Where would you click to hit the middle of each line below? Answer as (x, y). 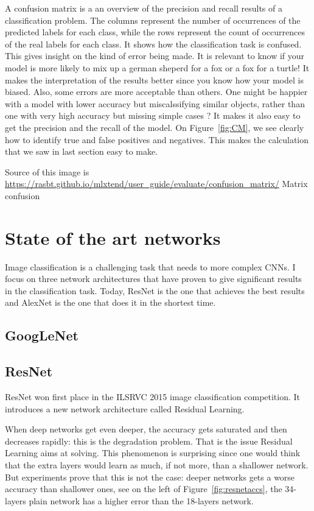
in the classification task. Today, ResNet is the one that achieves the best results (155, 290)
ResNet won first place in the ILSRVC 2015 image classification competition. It (153, 396)
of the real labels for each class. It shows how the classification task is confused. (153, 44)
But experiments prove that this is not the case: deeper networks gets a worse (150, 477)
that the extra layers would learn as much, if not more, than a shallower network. (157, 464)
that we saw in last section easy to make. (82, 151)
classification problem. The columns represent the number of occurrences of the (153, 20)
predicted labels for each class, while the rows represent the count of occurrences (155, 32)
